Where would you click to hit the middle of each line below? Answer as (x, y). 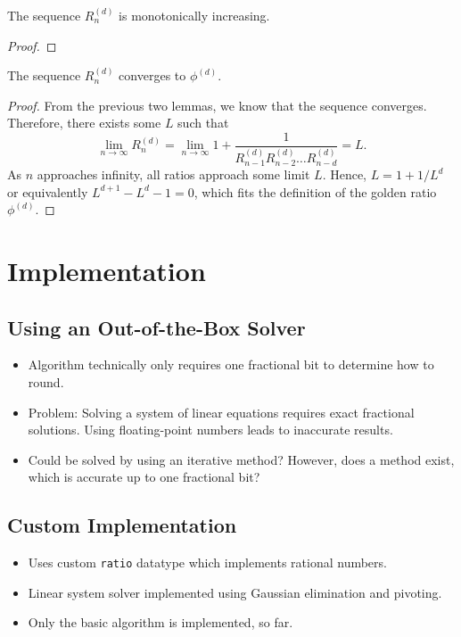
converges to (152, 75)
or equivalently (48, 191)
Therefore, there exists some (84, 123)
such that (203, 123)
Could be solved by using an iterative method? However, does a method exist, (241, 459)
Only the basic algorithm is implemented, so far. (161, 622)
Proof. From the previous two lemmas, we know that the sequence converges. (217, 105)
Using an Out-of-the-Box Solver (156, 327)
